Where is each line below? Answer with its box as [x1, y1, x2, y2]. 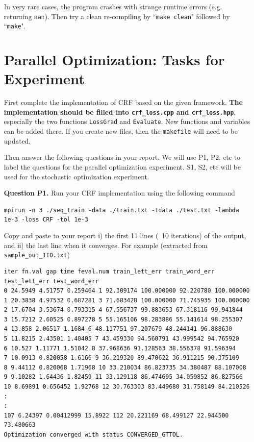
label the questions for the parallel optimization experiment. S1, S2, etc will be [4, 161, 241, 172]
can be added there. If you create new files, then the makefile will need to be [4, 126, 238, 136]
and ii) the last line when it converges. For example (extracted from [4, 240, 208, 250]
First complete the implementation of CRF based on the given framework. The [4, 97, 243, 107]
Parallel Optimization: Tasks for [4, 49, 225, 70]
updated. [4, 135, 31, 146]
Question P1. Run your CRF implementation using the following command [4, 188, 235, 198]
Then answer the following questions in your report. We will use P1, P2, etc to [4, 152, 240, 162]
